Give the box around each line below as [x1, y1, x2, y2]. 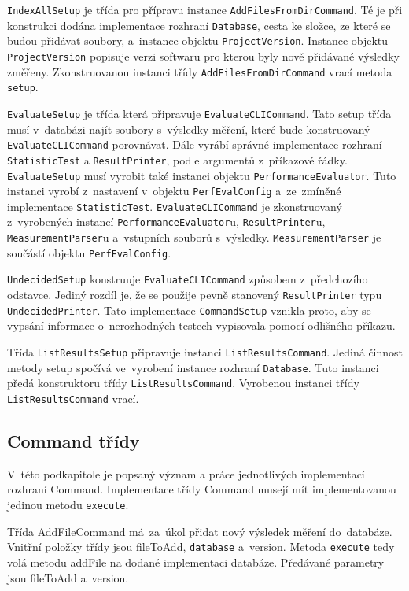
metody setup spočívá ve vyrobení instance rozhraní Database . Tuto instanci [7, 359, 379, 375]
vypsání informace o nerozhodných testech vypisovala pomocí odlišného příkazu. [7, 317, 396, 334]
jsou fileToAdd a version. [7, 569, 129, 585]
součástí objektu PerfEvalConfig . [7, 244, 171, 260]
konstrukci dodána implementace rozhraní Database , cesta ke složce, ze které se [7, 17, 391, 33]
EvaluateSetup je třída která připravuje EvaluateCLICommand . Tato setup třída [7, 105, 392, 121]
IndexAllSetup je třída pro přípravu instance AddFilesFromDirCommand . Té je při [7, 2, 403, 17]
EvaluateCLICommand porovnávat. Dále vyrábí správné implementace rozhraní [7, 136, 382, 153]
